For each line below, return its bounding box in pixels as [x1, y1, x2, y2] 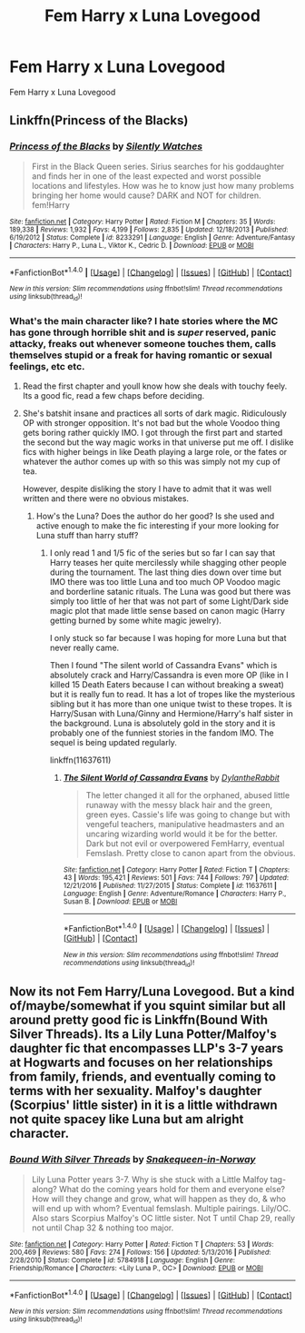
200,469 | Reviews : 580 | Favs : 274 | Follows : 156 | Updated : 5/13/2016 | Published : [9, 1248, 271, 1257]
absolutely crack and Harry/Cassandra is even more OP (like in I [49, 669, 289, 680]
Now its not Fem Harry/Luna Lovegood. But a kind [9, 984, 295, 1000]
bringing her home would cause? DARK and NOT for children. [31, 190, 261, 201]
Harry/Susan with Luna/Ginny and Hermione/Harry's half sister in [49, 707, 293, 718]
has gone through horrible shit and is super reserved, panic [9, 326, 277, 339]
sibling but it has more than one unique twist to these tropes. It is [49, 698, 292, 709]
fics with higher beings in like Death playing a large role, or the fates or [22, 446, 288, 457]
